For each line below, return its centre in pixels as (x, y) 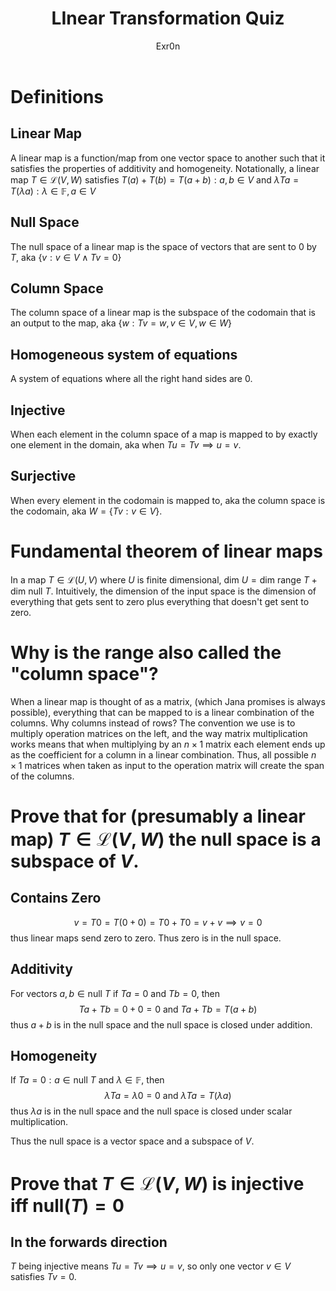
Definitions (57, 96)
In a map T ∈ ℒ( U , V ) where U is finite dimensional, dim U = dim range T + (164, 579)
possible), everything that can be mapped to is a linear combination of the (162, 712)
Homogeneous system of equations (124, 354)
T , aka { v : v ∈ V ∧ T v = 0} (66, 257)
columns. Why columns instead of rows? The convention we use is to (153, 723)
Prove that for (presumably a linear (158, 816)
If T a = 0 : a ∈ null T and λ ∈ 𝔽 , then (87, 1080)
